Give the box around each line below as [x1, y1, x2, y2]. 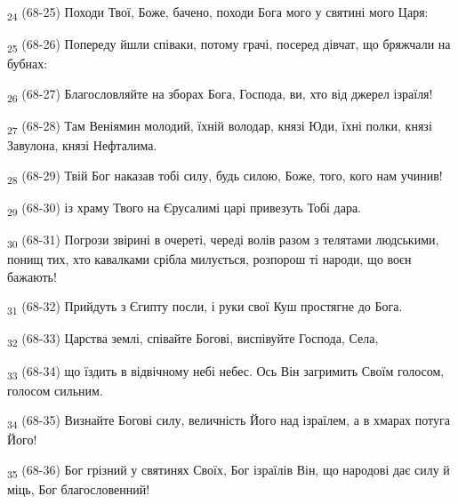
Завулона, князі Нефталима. [7, 136, 157, 155]
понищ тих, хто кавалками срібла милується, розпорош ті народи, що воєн [7, 250, 412, 268]
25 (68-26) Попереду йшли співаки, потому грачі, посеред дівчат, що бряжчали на [7, 35, 451, 55]
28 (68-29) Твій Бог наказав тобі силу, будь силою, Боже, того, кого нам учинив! [7, 165, 443, 187]
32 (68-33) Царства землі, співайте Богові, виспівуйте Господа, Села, [7, 329, 379, 350]
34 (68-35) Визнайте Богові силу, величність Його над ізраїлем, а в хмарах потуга [7, 411, 450, 432]
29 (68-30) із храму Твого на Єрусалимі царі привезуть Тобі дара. [7, 197, 362, 219]
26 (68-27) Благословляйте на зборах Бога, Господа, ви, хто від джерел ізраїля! [7, 84, 433, 105]
